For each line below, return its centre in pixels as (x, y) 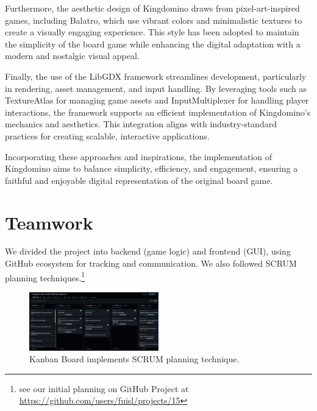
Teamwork (49, 222)
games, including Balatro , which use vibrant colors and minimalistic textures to (154, 20)
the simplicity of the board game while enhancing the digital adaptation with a (153, 44)
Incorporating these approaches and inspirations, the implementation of (139, 156)
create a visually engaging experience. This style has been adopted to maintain (152, 32)
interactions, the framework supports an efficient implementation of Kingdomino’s (158, 112)
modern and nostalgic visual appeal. (72, 56)
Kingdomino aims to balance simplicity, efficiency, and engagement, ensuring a (151, 168)
